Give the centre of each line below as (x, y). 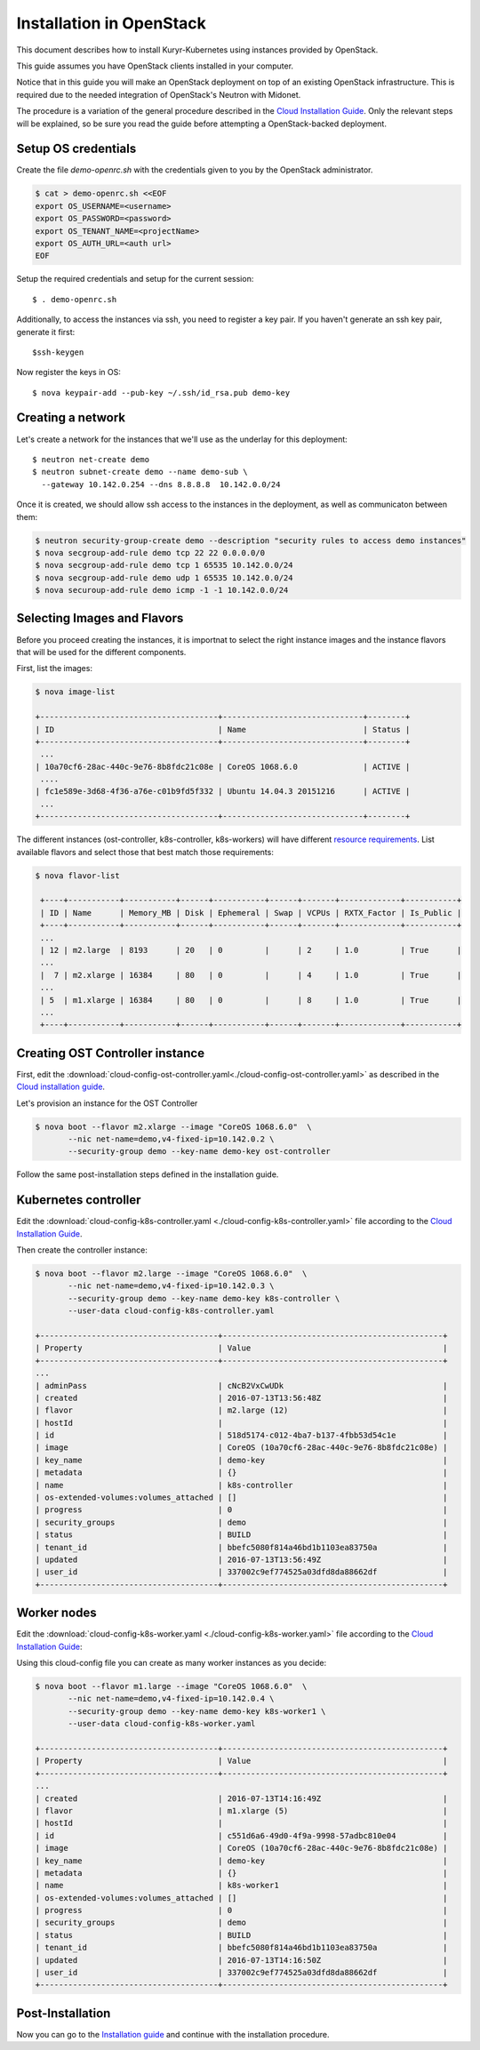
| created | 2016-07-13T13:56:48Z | (241, 1397)
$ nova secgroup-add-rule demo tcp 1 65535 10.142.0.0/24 (164, 565)
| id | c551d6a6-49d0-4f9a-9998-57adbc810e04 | (241, 1835)
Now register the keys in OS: (69, 372)
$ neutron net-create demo (91, 459)
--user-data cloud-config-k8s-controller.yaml (171, 1311)
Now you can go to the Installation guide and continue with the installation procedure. (173, 2034)
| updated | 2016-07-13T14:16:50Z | (241, 1960)
